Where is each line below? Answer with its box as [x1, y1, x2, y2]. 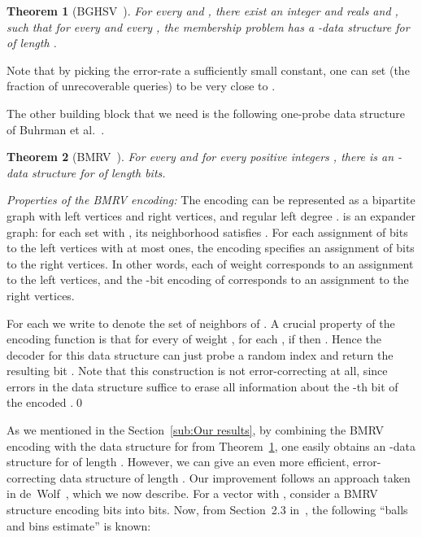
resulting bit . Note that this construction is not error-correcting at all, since [7, 362, 388, 379]
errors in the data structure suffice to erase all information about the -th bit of [7, 378, 398, 395]
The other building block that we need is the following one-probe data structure [7, 104, 405, 121]
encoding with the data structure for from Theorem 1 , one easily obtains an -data [7, 437, 415, 454]
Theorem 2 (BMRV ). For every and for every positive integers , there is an [7, 148, 394, 165]
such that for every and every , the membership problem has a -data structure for [7, 18, 410, 35]
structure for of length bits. [32, 164, 166, 181]
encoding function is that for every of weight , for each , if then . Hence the [7, 330, 382, 347]
